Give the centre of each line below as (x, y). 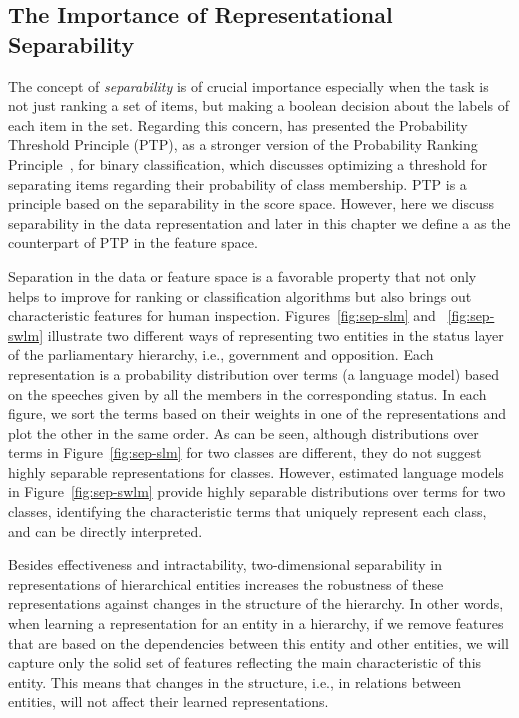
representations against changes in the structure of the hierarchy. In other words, (256, 603)
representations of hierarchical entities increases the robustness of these (226, 583)
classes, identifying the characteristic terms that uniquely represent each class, (247, 511)
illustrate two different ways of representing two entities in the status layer (275, 334)
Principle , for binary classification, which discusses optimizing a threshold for (248, 163)
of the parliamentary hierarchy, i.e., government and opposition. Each (221, 354)
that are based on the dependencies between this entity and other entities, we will (258, 642)
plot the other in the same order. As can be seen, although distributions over (243, 432)
